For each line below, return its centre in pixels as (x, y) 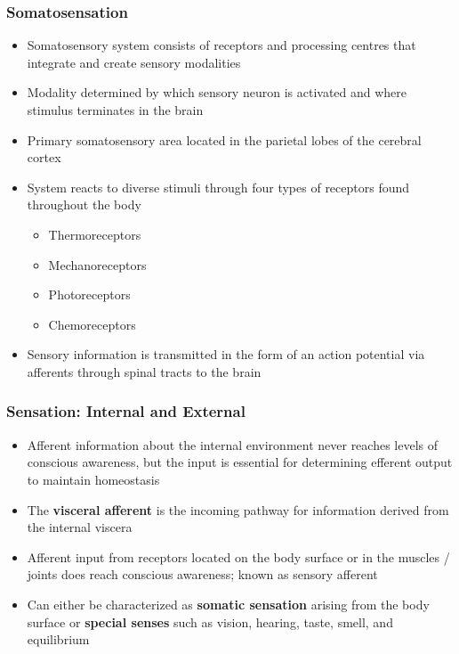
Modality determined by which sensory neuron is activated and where (217, 92)
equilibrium (58, 639)
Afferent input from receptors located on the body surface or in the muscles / (238, 556)
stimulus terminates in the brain (115, 110)
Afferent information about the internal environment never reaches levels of (233, 444)
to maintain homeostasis (93, 479)
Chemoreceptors (92, 324)
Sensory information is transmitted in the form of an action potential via (226, 354)
